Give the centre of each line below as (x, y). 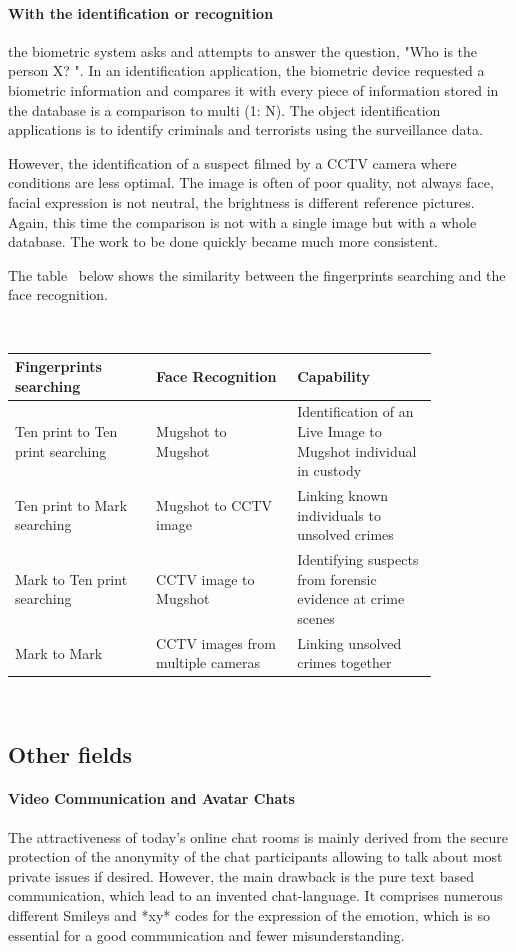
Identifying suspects (358, 559)
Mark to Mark (59, 652)
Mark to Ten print (71, 578)
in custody (329, 470)
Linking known (343, 495)
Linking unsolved (349, 642)
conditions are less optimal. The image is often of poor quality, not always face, (251, 182)
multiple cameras (208, 662)
